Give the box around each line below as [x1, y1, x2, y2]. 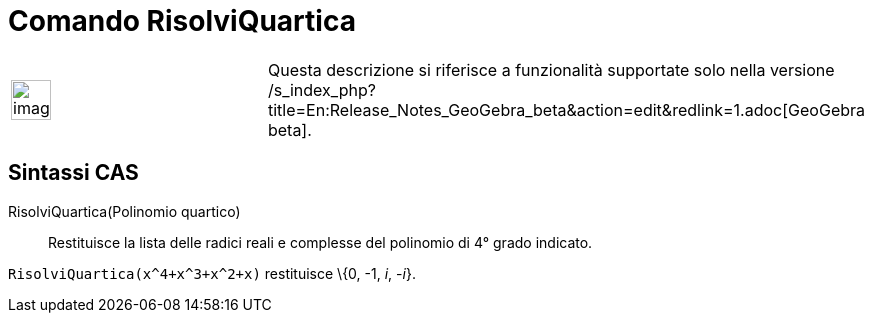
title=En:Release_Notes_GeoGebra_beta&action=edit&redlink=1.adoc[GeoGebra [267, 99, 866, 120]
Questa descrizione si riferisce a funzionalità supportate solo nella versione [267, 59, 835, 80]
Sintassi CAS [8, 160, 139, 186]
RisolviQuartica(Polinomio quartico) [8, 202, 241, 220]
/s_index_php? [267, 79, 376, 100]
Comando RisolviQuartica [8, 4, 356, 38]
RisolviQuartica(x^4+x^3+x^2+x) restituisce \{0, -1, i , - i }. [8, 264, 416, 282]
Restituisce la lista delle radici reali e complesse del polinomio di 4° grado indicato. [48, 233, 593, 251]
